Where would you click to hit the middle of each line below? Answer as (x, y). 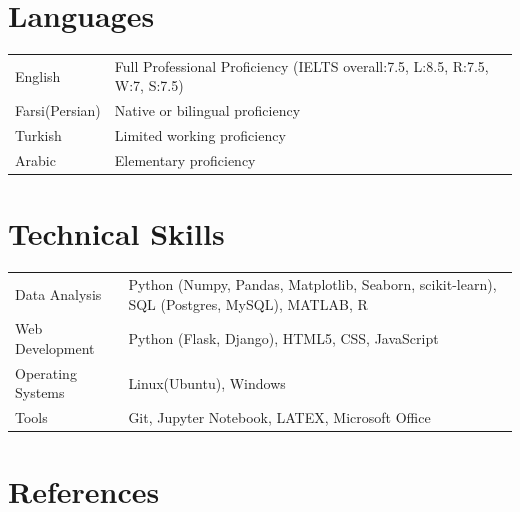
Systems (40, 392)
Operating (46, 372)
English (38, 75)
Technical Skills (116, 233)
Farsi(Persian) (58, 110)
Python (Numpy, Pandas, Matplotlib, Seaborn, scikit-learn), (312, 283)
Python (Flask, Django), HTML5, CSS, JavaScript (283, 338)
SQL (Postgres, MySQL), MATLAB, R (248, 303)
